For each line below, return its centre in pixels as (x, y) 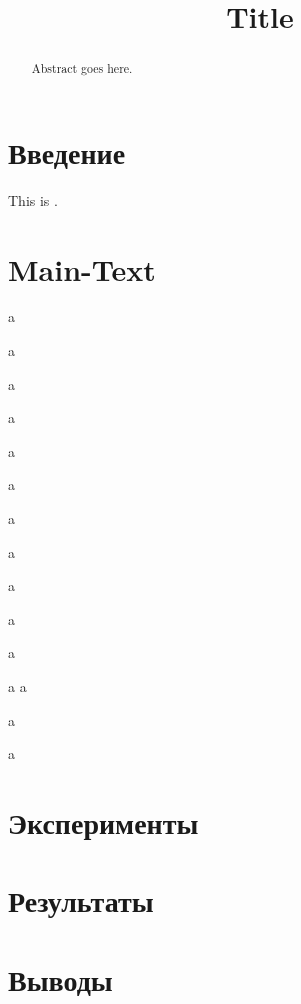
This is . (33, 199)
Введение (67, 151)
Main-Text (82, 268)
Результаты (81, 900)
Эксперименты (103, 821)
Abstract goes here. (82, 68)
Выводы (60, 978)
